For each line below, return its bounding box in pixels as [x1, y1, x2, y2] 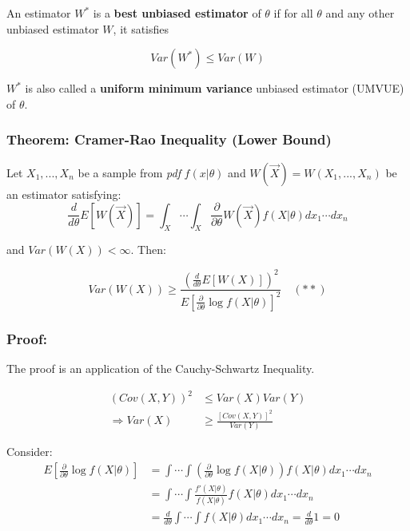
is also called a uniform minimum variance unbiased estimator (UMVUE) [25, 80, 404, 97]
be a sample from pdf [78, 164, 181, 180]
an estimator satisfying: [6, 185, 121, 202]
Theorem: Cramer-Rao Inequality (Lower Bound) [6, 129, 332, 149]
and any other [325, 5, 395, 21]
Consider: [6, 443, 53, 460]
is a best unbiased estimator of [93, 5, 261, 21]
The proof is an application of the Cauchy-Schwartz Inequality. [6, 360, 315, 377]
